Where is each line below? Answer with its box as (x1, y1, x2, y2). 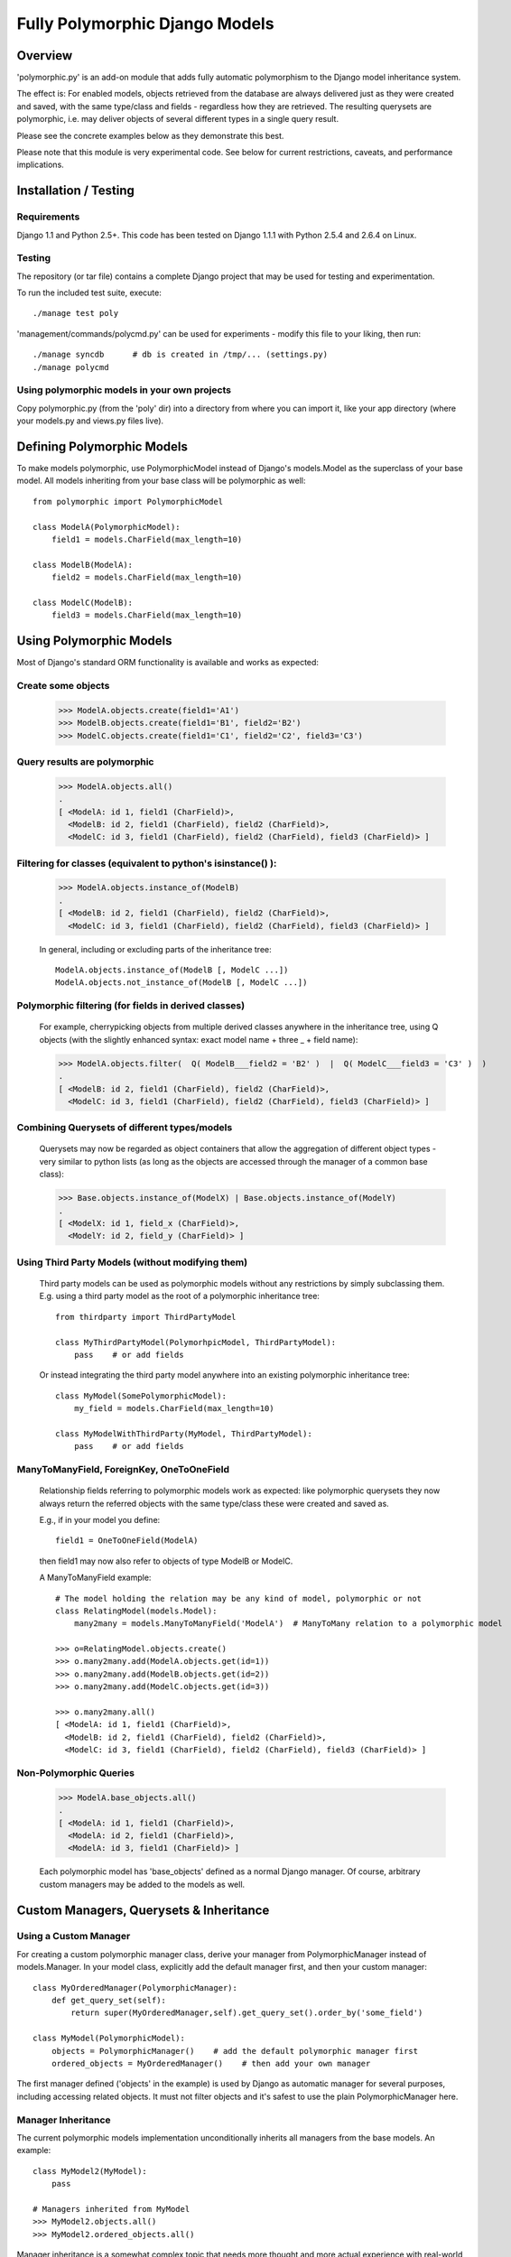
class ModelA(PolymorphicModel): (33, 522, 181, 532)
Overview (16, 48, 73, 63)
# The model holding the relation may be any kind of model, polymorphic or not (55, 1593, 423, 1603)
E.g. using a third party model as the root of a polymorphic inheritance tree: (39, 1291, 321, 1302)
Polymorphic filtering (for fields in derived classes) (16, 999, 246, 1012)
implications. (16, 159, 65, 171)
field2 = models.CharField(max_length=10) (51, 572, 243, 582)
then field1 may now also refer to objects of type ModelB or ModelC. (39, 1556, 293, 1566)
